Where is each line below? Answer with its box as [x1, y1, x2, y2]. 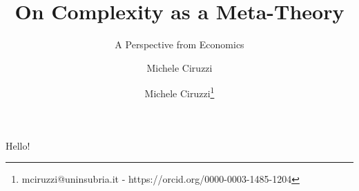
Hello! [6, 138, 30, 152]
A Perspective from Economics [115, 37, 244, 52]
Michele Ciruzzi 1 [144, 84, 215, 100]
